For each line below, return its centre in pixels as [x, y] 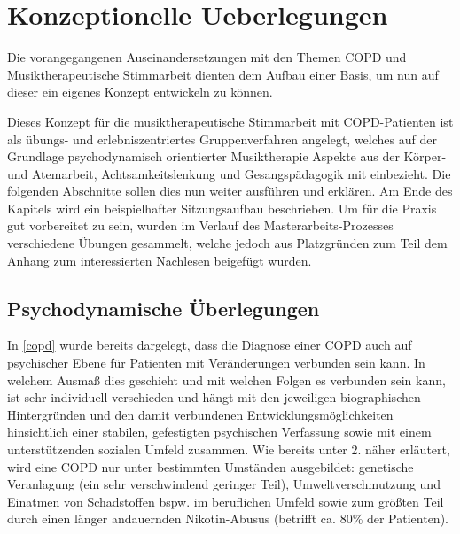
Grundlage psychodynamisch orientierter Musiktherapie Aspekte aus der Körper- [227, 156]
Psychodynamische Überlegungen [164, 308]
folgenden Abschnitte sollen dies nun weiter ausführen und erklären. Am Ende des [230, 191]
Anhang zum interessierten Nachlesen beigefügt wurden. [160, 260]
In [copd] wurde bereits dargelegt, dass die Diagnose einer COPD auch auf [210, 345]
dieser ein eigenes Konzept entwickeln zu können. [140, 92]
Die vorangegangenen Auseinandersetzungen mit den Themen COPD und [207, 57]
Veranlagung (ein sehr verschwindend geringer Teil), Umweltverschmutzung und [224, 484]
